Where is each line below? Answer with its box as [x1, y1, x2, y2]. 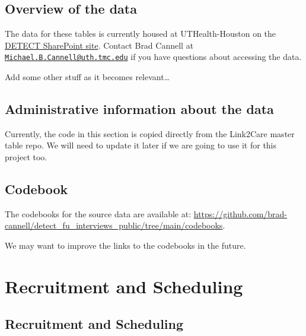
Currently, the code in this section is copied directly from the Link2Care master [5, 127, 295, 140]
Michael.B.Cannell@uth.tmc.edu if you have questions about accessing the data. [5, 50, 302, 63]
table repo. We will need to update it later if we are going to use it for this [5, 139, 277, 151]
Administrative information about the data [5, 100, 274, 118]
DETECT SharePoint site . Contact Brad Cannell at [5, 39, 194, 51]
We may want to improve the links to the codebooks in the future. [5, 239, 246, 252]
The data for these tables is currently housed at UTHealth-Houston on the [5, 27, 276, 40]
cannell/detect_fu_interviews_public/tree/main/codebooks [5, 219, 223, 232]
